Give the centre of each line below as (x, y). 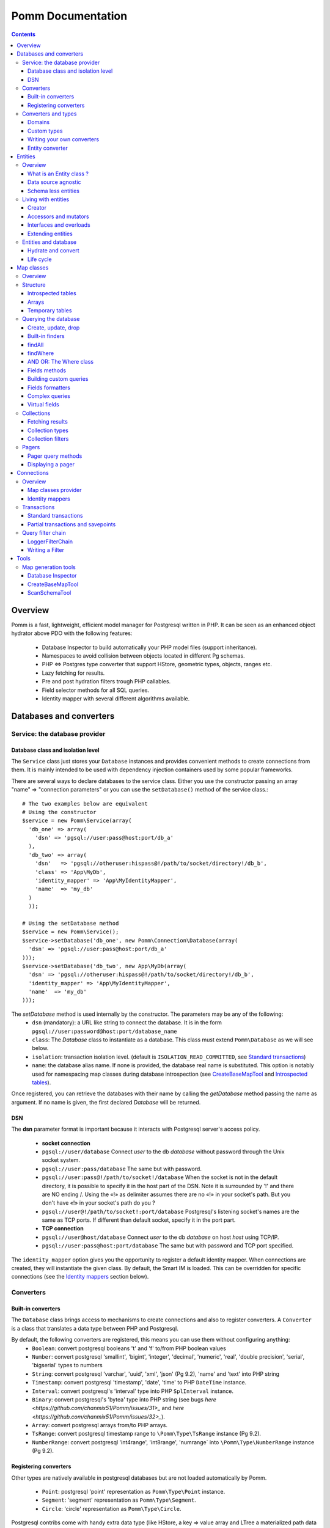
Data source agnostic (55, 182)
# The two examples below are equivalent (85, 803)
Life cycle (40, 259)
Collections (36, 413)
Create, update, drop (54, 328)
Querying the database (51, 319)
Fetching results (48, 422)
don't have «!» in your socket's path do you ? (98, 1203)
